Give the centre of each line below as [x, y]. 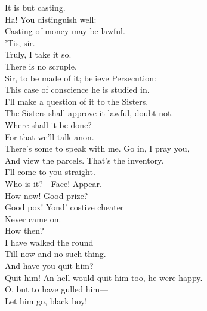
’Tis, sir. [20, 42]
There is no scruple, [41, 66]
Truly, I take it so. [38, 54]
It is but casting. [35, 7]
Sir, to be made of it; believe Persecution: [81, 78]
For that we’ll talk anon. [50, 136]
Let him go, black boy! [46, 301]
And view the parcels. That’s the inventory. [84, 160]
